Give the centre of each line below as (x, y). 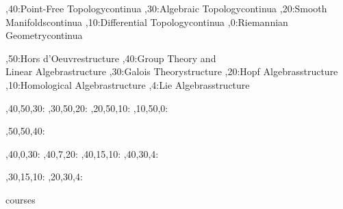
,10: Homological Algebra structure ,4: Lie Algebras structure (128, 84)
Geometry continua (44, 35)
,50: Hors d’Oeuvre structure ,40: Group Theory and (111, 58)
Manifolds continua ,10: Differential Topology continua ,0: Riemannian (147, 22)
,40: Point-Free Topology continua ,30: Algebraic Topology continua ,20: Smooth (166, 8)
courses (21, 199)
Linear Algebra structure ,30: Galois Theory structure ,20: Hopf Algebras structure (172, 71)
